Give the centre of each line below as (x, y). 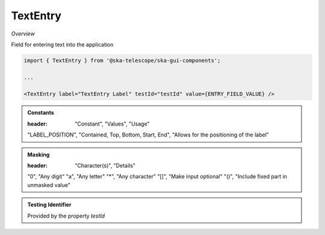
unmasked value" (49, 185)
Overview (23, 34)
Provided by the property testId (66, 216)
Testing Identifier (49, 205)
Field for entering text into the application (62, 44)
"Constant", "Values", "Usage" (112, 124)
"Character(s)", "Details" (105, 166)
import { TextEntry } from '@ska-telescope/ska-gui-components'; (122, 60)
